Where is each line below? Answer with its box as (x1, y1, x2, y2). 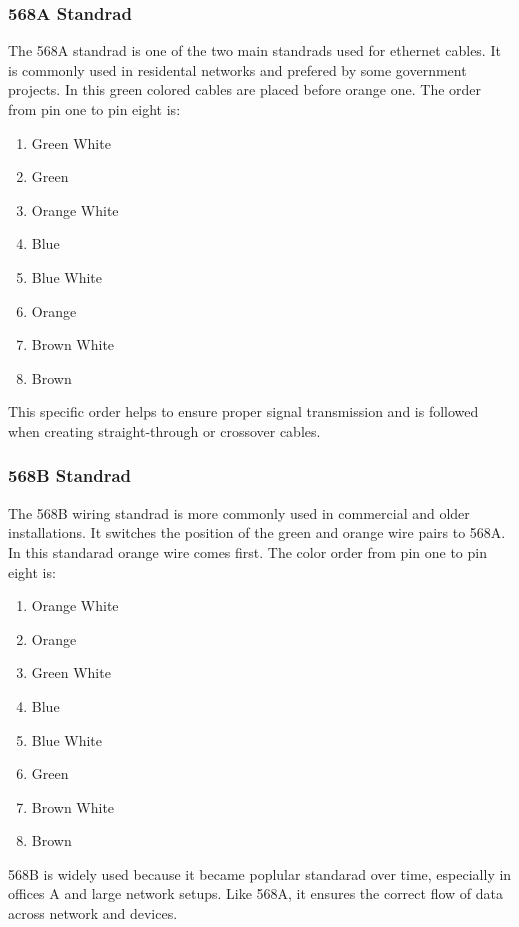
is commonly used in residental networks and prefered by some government (8, 59, 467, 80)
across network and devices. (8, 903, 178, 924)
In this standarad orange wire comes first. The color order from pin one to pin (8, 541, 487, 562)
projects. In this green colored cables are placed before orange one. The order (8, 79, 482, 100)
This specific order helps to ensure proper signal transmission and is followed (8, 401, 479, 422)
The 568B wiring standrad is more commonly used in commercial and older (8, 502, 470, 523)
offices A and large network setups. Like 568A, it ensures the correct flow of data (8, 883, 503, 904)
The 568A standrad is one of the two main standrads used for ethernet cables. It (8, 40, 501, 61)
